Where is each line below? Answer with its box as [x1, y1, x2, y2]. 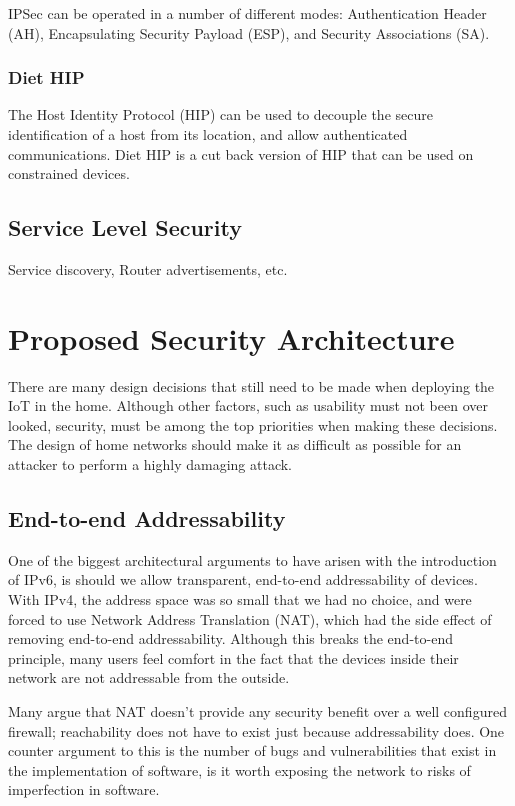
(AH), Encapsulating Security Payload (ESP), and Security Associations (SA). [8, 22, 490, 43]
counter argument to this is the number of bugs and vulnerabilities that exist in [8, 740, 497, 761]
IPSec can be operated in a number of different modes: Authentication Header [8, 3, 487, 23]
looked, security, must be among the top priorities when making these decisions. [8, 414, 498, 435]
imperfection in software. [8, 779, 160, 800]
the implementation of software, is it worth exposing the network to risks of [8, 759, 471, 780]
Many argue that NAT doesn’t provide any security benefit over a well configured [8, 701, 507, 722]
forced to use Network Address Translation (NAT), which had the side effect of [8, 608, 492, 629]
